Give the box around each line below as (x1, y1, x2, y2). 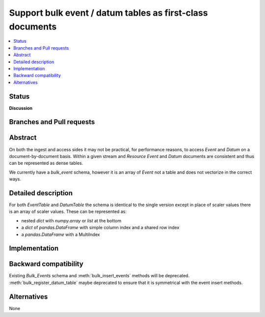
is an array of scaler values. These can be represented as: (9, 209, 127, 214)
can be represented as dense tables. (9, 160, 83, 166)
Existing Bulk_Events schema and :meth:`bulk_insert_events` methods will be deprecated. (9, 273, 190, 279)
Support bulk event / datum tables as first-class (9, 7, 208, 18)
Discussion (9, 105, 33, 111)
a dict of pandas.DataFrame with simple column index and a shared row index (21, 225, 180, 231)
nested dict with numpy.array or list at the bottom (21, 217, 122, 223)
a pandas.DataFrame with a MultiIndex (21, 231, 100, 238)
